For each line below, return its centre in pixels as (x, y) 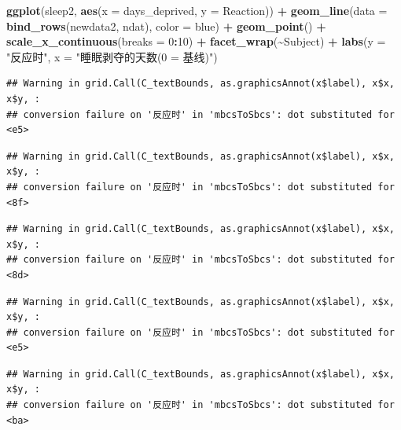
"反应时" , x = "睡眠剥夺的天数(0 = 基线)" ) (112, 56)
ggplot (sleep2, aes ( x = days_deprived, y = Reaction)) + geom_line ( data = (197, 10)
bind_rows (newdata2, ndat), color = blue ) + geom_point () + (166, 26)
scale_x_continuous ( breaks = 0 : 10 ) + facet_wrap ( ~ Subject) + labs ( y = (196, 41)
